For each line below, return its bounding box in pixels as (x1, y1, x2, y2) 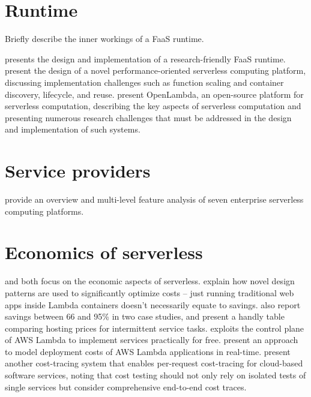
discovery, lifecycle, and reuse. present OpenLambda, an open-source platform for (5, 88, 304, 100)
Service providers (5, 158, 151, 183)
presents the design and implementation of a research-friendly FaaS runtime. (5, 52, 286, 65)
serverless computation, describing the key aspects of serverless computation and (5, 100, 301, 112)
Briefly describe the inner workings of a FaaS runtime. (5, 32, 204, 45)
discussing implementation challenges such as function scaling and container (5, 76, 284, 88)
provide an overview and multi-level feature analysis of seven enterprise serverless (5, 193, 304, 205)
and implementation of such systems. (5, 123, 140, 136)
